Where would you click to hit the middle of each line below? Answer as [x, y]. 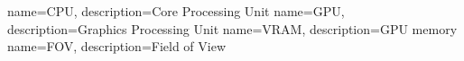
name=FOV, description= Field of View [117, 46]
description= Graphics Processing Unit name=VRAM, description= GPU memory [232, 28]
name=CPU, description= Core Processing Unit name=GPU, [176, 11]
